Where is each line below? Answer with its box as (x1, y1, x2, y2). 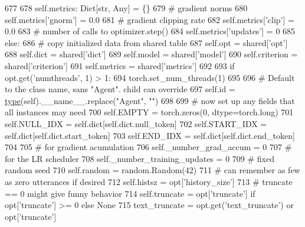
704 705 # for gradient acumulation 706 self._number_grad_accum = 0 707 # (5, 141, 292, 153)
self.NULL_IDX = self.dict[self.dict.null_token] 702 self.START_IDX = (5, 117, 267, 129)
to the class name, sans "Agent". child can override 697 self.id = (5, 83, 235, 95)
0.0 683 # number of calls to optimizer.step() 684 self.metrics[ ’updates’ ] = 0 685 (5, 25, 296, 37)
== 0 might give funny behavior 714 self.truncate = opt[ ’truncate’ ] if (5, 187, 255, 199)
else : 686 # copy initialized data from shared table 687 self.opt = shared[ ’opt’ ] (5, 36, 288, 48)
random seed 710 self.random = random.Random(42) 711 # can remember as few (5, 164, 300, 176)
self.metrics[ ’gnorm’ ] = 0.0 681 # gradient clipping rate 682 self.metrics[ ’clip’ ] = (5, 13, 294, 25)
